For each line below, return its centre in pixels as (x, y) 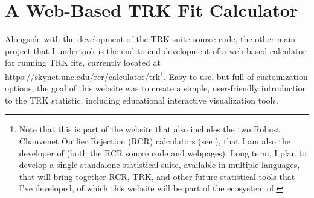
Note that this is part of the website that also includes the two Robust (149, 129)
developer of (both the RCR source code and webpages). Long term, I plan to (163, 153)
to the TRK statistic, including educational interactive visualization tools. (142, 100)
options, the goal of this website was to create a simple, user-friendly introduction (156, 88)
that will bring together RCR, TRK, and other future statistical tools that (157, 176)
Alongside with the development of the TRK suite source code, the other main (150, 39)
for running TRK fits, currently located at (83, 62)
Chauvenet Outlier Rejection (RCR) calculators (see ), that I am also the (155, 141)
